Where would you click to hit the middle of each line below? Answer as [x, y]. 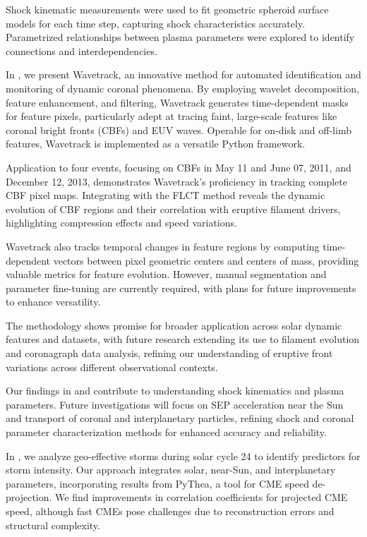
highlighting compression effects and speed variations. [121, 223]
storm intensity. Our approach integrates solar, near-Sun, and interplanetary [171, 470]
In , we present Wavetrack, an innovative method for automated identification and [183, 74]
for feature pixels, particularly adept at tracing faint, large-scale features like [172, 116]
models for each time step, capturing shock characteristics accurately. [156, 23]
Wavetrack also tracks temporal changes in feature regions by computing [163, 246]
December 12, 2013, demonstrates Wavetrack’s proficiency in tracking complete [176, 181]
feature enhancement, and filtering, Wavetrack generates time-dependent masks [177, 102]
